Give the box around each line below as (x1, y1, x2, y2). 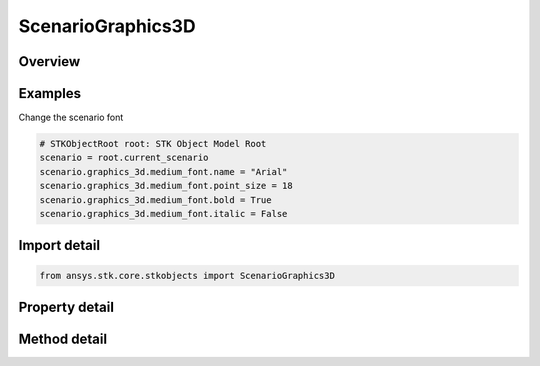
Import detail (18, 237, 100, 254)
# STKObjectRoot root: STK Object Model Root (39, 138, 267, 150)
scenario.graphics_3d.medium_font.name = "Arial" (39, 166, 288, 177)
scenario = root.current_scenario (39, 152, 209, 164)
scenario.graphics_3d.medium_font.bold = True (39, 194, 272, 205)
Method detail (18, 331, 108, 348)
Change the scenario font (18, 111, 124, 124)
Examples (18, 85, 82, 102)
